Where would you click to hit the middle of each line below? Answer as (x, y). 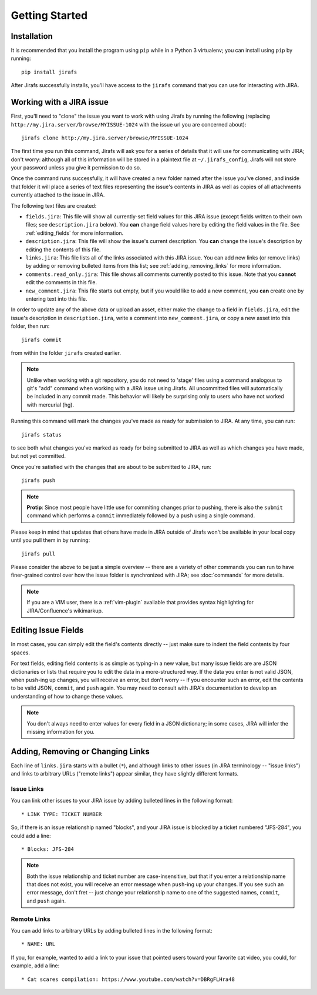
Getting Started (49, 15)
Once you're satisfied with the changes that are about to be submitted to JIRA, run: (111, 467)
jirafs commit (41, 340)
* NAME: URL (38, 944)
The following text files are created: (54, 205)
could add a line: (31, 836)
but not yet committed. (38, 456)
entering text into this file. (56, 299)
